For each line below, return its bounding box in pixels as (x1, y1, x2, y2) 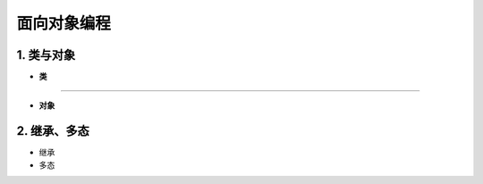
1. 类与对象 (16, 47, 76, 63)
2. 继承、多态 (16, 123, 89, 138)
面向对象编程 (16, 13, 112, 33)
